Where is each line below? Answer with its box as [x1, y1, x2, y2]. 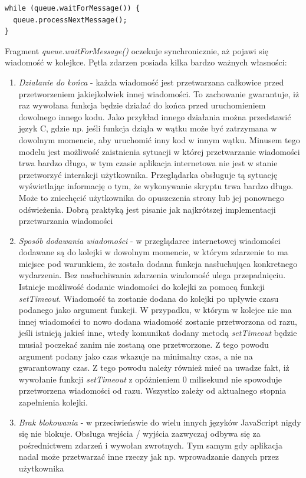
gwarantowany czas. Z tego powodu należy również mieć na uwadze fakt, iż [18, 361, 289, 374]
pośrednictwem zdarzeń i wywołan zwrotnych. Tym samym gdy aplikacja [18, 439, 282, 451]
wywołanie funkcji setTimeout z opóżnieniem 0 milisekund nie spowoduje [18, 372, 282, 385]
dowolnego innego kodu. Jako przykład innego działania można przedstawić [18, 110, 291, 123]
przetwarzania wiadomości [18, 215, 113, 227]
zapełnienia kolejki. [18, 396, 88, 408]
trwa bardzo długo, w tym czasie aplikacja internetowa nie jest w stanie [18, 157, 278, 169]
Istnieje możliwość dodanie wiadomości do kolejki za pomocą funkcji [18, 281, 265, 293]
